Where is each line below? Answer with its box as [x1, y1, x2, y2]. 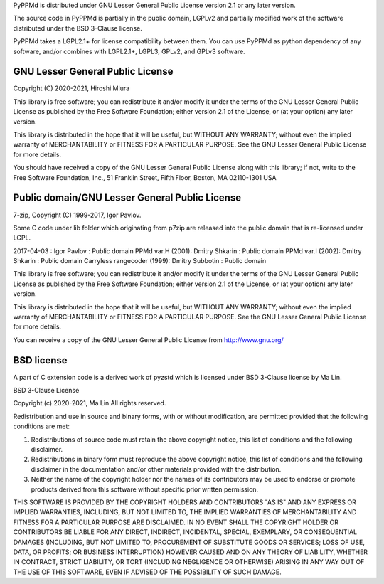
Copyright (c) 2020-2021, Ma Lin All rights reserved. [13, 399, 166, 408]
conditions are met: [13, 422, 70, 430]
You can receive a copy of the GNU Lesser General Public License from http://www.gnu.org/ [13, 335, 284, 344]
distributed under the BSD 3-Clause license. [13, 23, 142, 32]
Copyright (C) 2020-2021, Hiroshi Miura [13, 84, 130, 92]
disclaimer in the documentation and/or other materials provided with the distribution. [31, 464, 282, 473]
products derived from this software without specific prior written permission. [31, 484, 259, 494]
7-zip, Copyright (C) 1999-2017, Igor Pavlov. [13, 211, 142, 219]
